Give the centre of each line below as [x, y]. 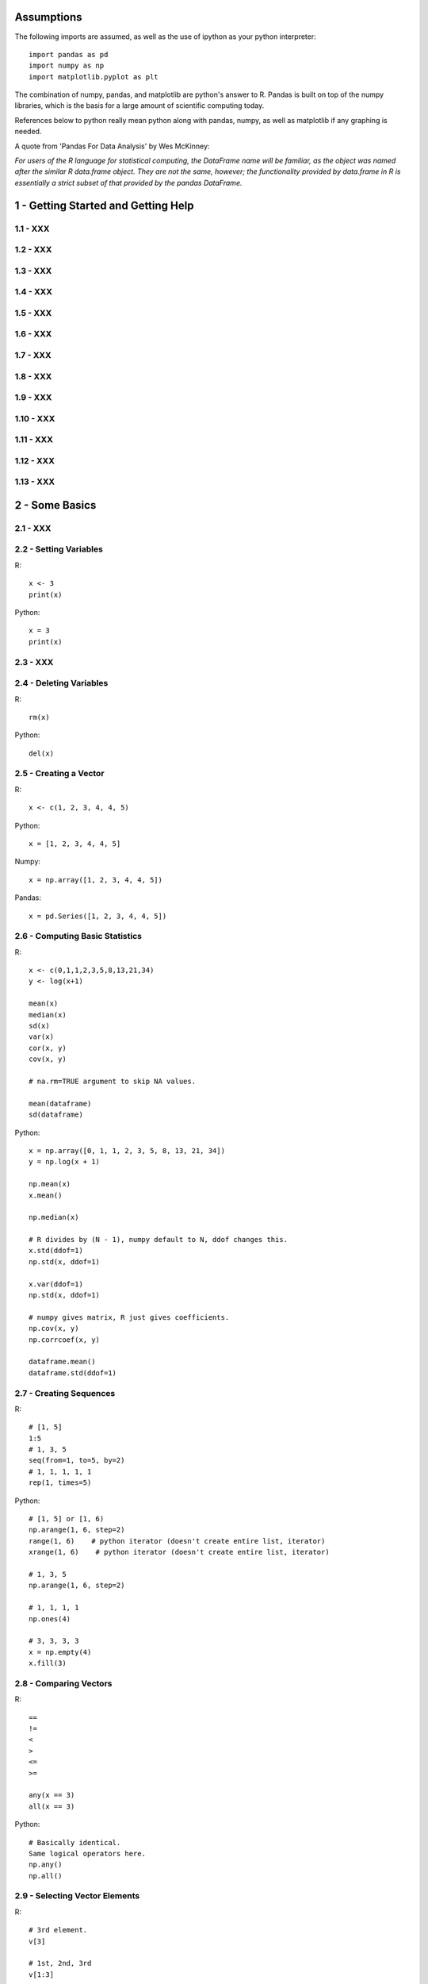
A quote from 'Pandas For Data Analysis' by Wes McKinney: [112, 146]
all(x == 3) [52, 1806]
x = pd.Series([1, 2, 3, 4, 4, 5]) [98, 916]
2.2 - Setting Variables [59, 549]
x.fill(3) [48, 1663]
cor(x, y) [48, 1048]
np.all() [46, 1876]
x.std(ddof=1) [56, 1251]
